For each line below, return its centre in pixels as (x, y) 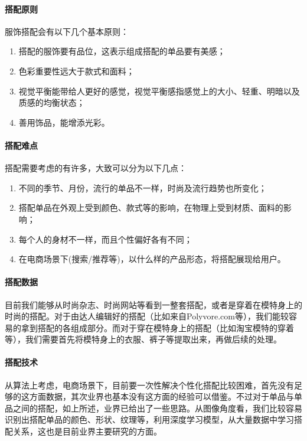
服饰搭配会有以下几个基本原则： (67, 31)
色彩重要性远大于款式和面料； (76, 71)
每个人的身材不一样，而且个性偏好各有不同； (105, 239)
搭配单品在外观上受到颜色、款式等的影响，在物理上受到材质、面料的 (151, 208)
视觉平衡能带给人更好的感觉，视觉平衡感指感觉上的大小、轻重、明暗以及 (159, 91)
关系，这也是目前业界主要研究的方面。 (87, 431)
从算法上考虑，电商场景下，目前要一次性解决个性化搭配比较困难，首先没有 (149, 385)
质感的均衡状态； (52, 102)
